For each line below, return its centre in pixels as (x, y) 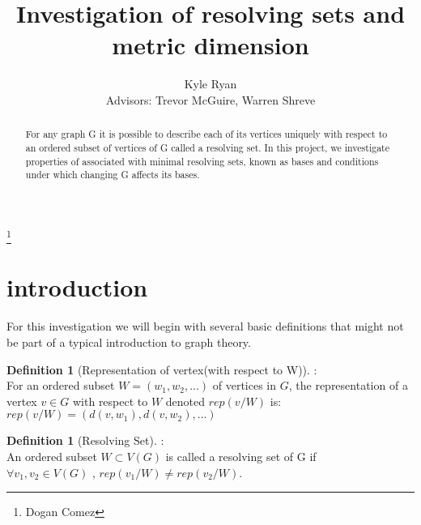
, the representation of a (348, 385)
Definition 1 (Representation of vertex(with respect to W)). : (162, 369)
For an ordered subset (61, 385)
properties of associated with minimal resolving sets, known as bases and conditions (202, 161)
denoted (185, 401)
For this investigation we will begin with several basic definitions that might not (205, 326)
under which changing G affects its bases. (113, 175)
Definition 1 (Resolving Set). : (85, 440)
